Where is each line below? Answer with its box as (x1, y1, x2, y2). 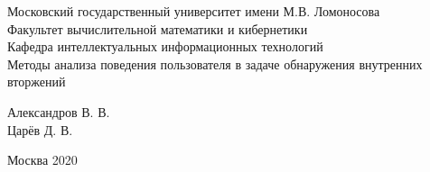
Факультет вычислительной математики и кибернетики (7, 19, 308, 38)
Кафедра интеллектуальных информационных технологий (7, 37, 323, 56)
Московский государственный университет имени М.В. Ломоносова (7, 2, 380, 20)
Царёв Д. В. (7, 120, 73, 139)
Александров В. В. (7, 102, 110, 121)
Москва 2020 (7, 150, 78, 169)
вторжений (7, 72, 66, 91)
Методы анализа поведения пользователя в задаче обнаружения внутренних (7, 54, 423, 73)
